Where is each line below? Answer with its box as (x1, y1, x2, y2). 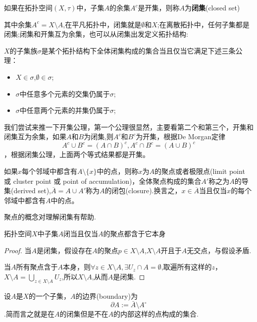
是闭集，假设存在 (37, 245, 93, 255)
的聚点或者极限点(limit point (154, 166, 245, 176)
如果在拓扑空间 (4, 2, 52, 12)
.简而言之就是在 (4, 309, 54, 319)
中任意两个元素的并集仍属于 (19, 105, 110, 115)
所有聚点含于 (16, 262, 58, 272)
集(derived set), (4, 185, 51, 196)
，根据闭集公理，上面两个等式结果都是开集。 (4, 149, 150, 160)
